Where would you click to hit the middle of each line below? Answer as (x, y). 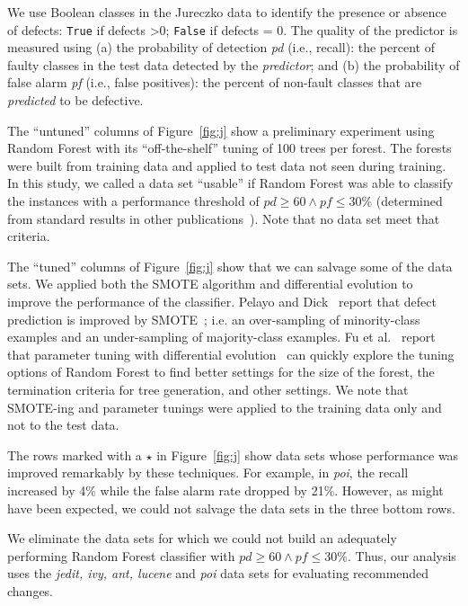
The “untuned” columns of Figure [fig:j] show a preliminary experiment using (221, 130)
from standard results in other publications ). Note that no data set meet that (224, 218)
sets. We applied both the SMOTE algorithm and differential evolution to (210, 284)
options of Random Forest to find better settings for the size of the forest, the (221, 372)
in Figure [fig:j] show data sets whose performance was (308, 454)
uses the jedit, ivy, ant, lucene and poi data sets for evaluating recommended (218, 573)
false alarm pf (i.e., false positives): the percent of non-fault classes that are (215, 82)
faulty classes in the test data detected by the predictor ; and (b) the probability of (234, 64)
